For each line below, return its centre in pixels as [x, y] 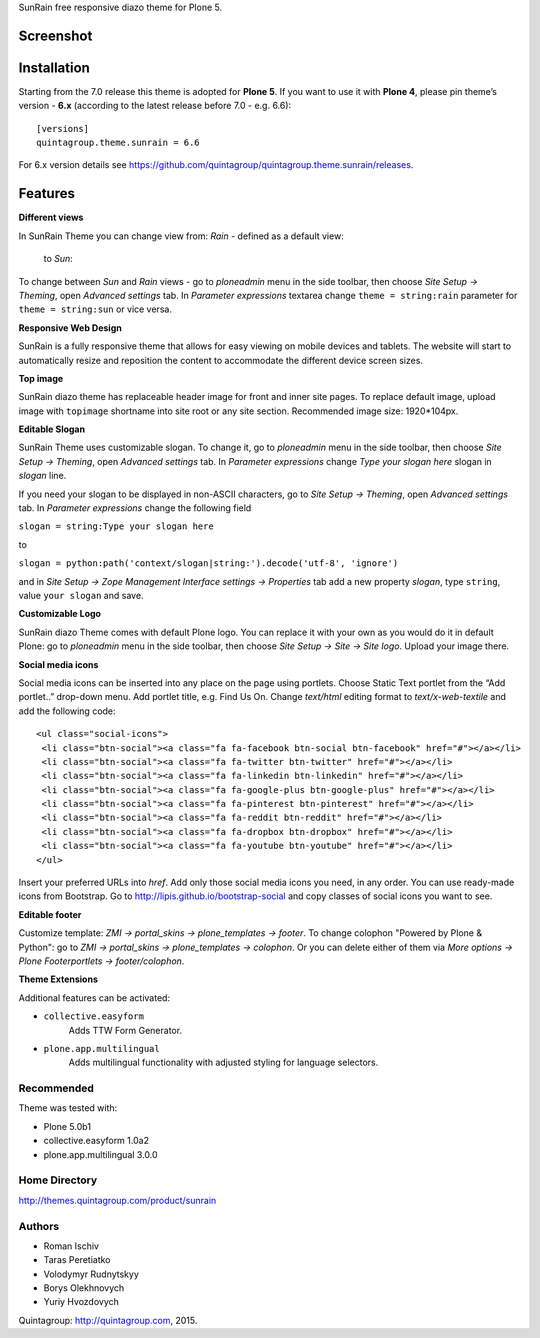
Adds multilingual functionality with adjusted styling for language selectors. [223, 1062]
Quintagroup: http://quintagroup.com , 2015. [108, 1320]
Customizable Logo [60, 614]
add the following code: [67, 711]
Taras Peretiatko [77, 1260]
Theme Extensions [58, 979]
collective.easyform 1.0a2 [96, 1141]
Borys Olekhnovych [84, 1288]
